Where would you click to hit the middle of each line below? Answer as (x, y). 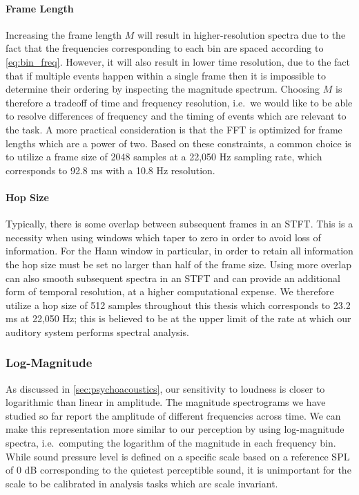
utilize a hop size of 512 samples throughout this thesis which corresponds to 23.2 (178, 305)
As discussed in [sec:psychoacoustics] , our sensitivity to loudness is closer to (165, 388)
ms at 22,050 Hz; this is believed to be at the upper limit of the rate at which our (178, 318)
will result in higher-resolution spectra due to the (242, 34)
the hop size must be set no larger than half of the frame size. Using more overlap (179, 264)
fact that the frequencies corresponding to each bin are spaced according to (165, 48)
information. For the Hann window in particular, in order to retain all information (179, 251)
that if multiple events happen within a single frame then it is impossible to (166, 75)
